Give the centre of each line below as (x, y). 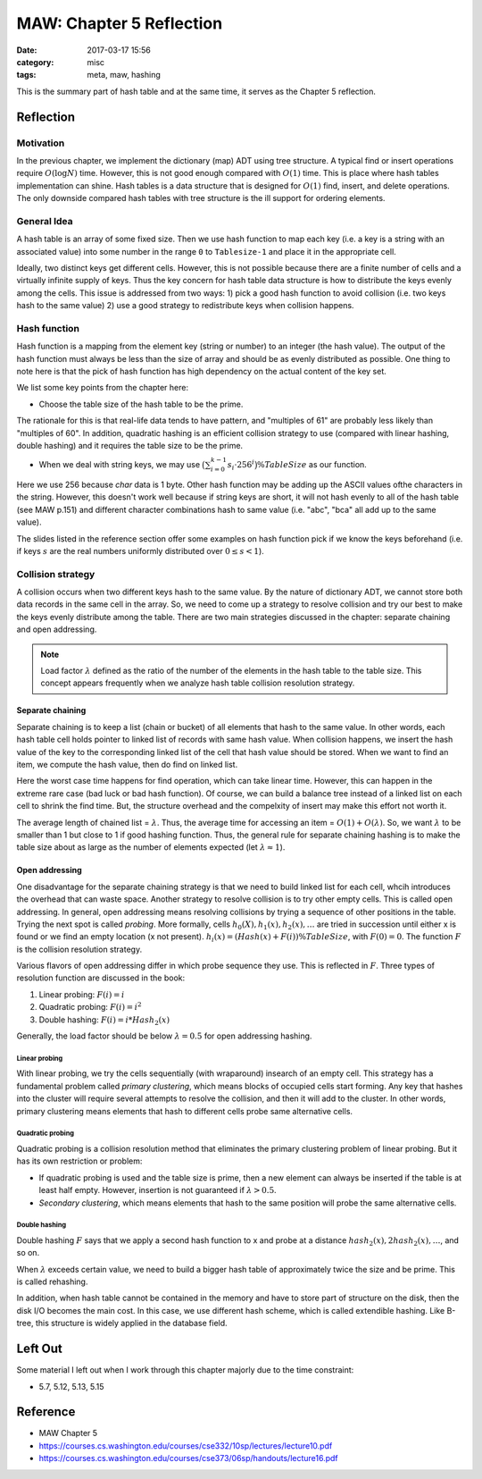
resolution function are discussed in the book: (101, 978)
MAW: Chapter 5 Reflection (120, 23)
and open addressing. (57, 629)
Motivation (41, 143)
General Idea (45, 221)
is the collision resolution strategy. (79, 949)
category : (35, 62)
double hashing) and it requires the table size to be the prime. (130, 446)
